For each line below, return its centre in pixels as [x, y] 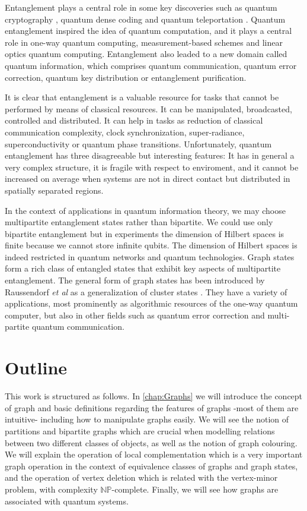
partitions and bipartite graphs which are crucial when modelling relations [140, 430]
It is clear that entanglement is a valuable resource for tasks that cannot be [142, 97]
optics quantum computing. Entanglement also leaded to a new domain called [146, 54]
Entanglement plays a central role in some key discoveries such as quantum [141, 7]
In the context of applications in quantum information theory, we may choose [145, 210]
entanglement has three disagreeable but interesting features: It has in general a [150, 155]
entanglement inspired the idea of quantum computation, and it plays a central [148, 31]
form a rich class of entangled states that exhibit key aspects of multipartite [143, 268]
